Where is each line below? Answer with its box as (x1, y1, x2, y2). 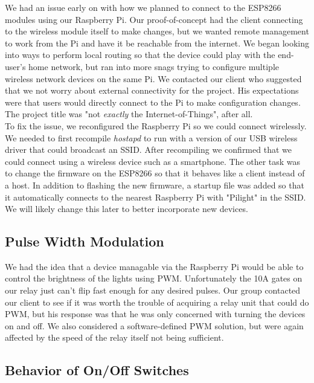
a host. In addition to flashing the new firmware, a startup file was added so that (5, 178, 304, 191)
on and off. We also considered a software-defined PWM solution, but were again (5, 319, 304, 332)
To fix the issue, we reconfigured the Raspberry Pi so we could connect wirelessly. (5, 119, 307, 132)
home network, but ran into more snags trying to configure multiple (28, 60, 279, 72)
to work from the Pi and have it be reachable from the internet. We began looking (5, 36, 310, 49)
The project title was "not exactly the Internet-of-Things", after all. (5, 108, 253, 120)
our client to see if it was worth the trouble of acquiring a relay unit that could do (5, 295, 309, 308)
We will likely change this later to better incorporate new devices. (5, 202, 248, 215)
